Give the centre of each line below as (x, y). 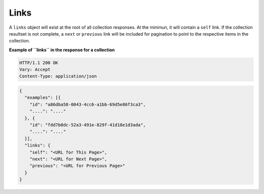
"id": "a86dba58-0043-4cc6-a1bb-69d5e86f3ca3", (88, 104)
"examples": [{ (43, 98)
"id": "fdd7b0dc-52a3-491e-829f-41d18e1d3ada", (88, 125)
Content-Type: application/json (58, 76)
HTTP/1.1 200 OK (39, 63)
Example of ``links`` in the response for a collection (62, 50)
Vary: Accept (35, 70)
